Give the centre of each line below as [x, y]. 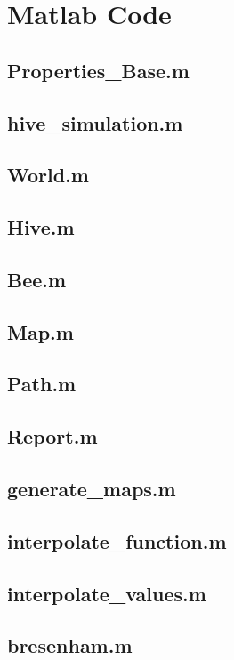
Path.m [42, 384]
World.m [48, 175]
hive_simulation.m [95, 122]
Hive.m [41, 227]
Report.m [52, 436]
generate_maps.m [92, 489]
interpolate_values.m [107, 593]
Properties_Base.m [98, 70]
